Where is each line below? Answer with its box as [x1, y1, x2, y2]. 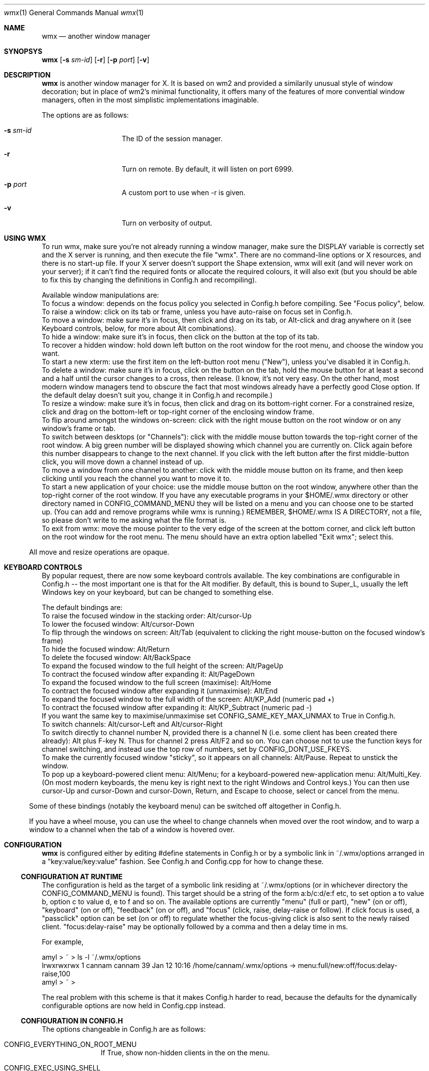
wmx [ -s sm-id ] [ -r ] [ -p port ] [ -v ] [42, 55, 149, 64]
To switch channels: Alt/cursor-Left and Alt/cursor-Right [42, 720, 223, 728]
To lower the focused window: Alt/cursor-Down [42, 620, 194, 628]
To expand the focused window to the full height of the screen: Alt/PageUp [42, 662, 284, 670]
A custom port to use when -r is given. [121, 188, 246, 197]
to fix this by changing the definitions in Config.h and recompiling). [42, 276, 257, 284]
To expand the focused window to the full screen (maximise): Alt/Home [42, 678, 271, 687]
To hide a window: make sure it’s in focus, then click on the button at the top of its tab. [42, 332, 319, 341]
